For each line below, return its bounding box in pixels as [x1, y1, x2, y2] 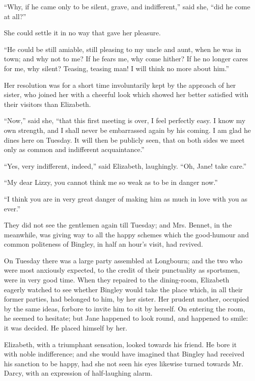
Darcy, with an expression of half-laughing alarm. [4, 368, 153, 378]
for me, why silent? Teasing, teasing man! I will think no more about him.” [4, 63, 229, 73]
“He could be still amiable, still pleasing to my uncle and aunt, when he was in [4, 44, 241, 54]
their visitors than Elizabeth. [4, 99, 91, 109]
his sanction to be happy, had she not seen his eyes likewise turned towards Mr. [4, 358, 244, 368]
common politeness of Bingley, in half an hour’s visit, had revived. [4, 239, 203, 249]
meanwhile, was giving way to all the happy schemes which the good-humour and [4, 229, 249, 239]
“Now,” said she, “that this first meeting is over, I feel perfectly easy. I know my [4, 115, 246, 126]
